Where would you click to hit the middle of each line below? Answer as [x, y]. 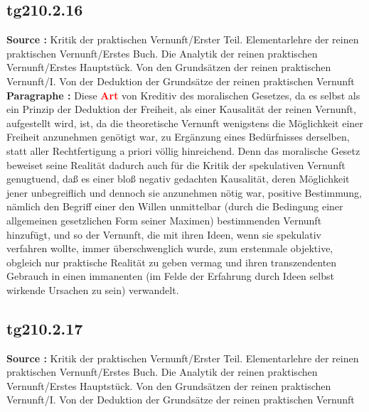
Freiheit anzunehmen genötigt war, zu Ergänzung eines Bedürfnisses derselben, [178, 137]
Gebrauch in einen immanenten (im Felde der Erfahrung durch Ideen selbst [170, 276]
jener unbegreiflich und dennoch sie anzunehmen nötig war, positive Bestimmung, [184, 192]
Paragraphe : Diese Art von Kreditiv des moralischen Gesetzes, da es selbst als [183, 95]
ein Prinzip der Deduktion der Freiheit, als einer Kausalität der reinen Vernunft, [181, 109]
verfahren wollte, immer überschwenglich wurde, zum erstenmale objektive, [170, 248]
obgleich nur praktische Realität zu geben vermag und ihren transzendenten [172, 262]
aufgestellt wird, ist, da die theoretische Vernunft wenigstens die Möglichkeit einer [185, 123]
